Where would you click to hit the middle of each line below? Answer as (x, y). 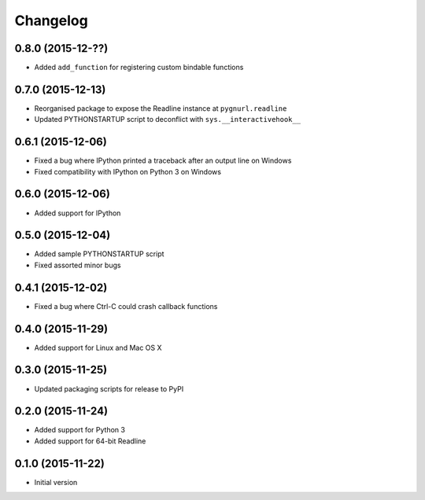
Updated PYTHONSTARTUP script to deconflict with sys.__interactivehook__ (168, 119)
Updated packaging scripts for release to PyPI (109, 388)
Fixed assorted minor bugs (78, 265)
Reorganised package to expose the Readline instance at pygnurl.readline (161, 108)
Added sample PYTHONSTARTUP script (99, 254)
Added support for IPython (78, 213)
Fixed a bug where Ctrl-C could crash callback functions (126, 306)
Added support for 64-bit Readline (90, 441)
